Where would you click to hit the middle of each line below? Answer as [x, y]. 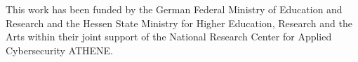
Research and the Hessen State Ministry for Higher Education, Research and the [179, 23]
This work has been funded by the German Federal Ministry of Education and [174, 9]
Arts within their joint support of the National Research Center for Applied [169, 37]
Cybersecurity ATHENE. [60, 50]
